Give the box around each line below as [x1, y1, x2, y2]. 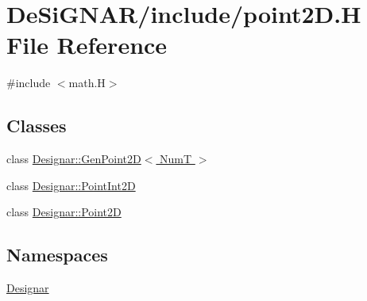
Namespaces [6, 242, 108, 267]
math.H [68, 74, 106, 91]
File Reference [6, 29, 168, 61]
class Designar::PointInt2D [6, 177, 136, 193]
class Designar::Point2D [6, 204, 122, 220]
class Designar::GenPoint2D [6, 150, 141, 167]
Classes [6, 113, 67, 138]
